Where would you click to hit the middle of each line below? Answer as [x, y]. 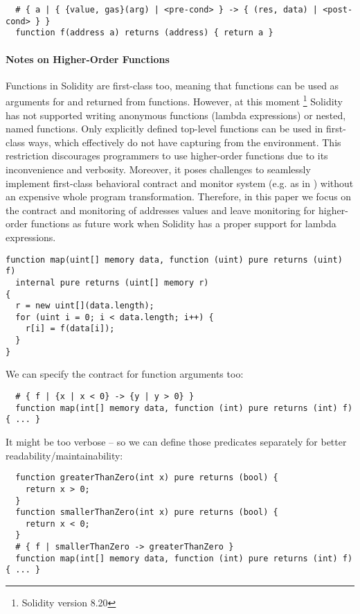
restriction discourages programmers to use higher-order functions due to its [167, 156]
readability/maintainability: [64, 455]
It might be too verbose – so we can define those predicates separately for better [176, 442]
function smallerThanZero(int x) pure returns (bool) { [147, 512]
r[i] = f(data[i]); [70, 329]
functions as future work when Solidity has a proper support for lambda [183, 223]
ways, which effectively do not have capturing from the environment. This [184, 142]
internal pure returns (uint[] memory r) [112, 282]
